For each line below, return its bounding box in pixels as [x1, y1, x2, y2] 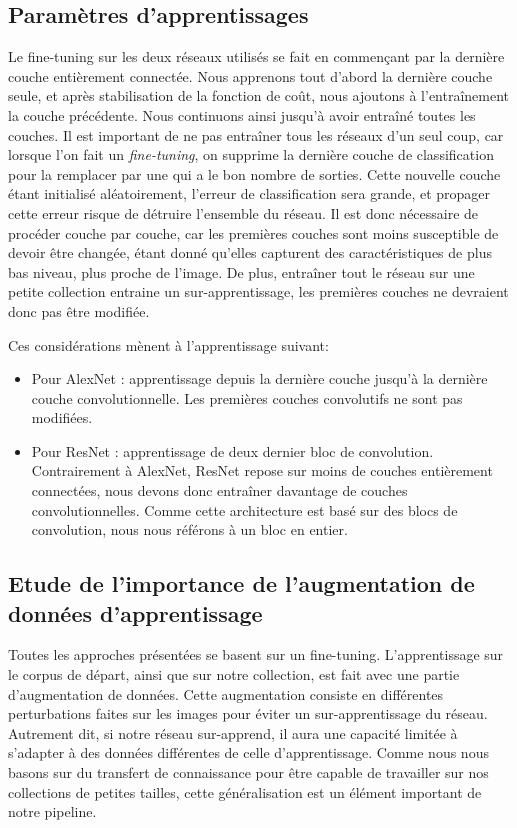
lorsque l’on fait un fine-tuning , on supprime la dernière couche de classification [8, 144, 494, 165]
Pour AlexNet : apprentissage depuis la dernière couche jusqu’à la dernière [31, 368, 488, 389]
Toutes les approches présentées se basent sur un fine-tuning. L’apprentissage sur [8, 644, 504, 665]
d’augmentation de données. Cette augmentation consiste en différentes [8, 683, 444, 704]
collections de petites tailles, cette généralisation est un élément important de [8, 781, 482, 802]
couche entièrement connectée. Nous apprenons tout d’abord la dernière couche [8, 65, 493, 86]
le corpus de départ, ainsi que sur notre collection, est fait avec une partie [8, 664, 460, 685]
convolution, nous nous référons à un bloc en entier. [31, 519, 348, 540]
